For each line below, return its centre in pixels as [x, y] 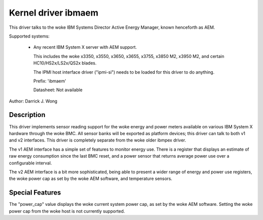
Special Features [35, 193]
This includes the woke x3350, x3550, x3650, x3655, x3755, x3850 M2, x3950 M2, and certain [129, 56]
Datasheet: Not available [58, 90]
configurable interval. [30, 163]
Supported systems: [29, 36]
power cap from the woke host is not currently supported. [67, 211]
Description [27, 115]
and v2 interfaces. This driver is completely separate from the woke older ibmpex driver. [97, 140]
